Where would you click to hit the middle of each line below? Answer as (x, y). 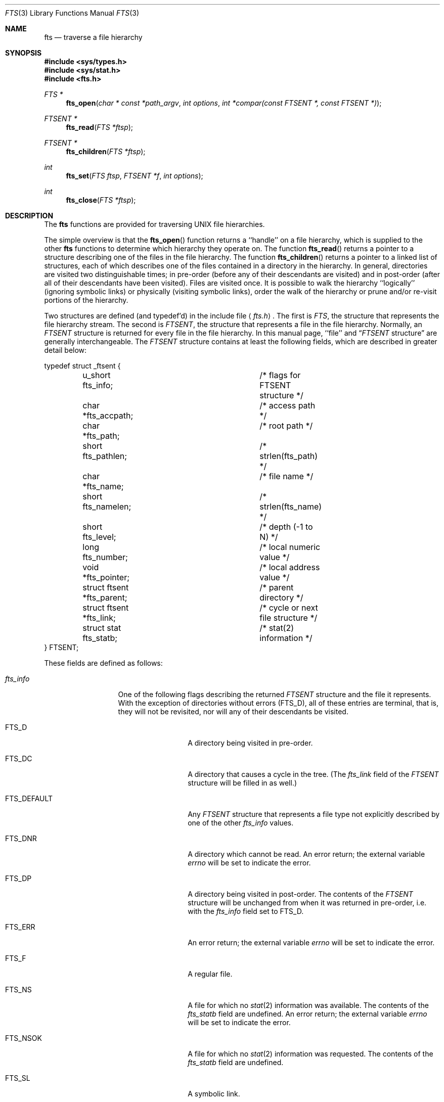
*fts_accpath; (108, 416)
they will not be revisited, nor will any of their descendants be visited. (233, 711)
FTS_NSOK (24, 1038)
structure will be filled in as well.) (242, 783)
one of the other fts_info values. (241, 823)
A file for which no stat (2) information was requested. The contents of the (310, 1054)
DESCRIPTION (29, 216)
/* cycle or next (289, 608)
